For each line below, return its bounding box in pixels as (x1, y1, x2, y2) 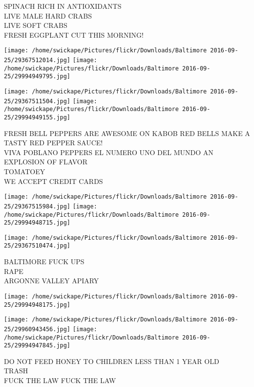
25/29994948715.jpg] (4, 219, 71, 227)
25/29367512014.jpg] (4, 57, 71, 64)
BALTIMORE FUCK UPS (4, 256, 85, 267)
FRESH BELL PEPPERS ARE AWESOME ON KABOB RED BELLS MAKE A (4, 128, 250, 138)
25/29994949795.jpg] (4, 73, 71, 80)
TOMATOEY (4, 166, 45, 176)
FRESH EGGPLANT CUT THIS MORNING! (4, 29, 144, 40)
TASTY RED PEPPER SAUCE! (4, 137, 103, 148)
